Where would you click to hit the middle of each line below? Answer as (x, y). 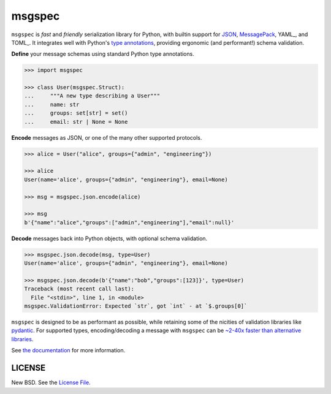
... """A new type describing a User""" (92, 96)
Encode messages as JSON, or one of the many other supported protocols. (107, 137)
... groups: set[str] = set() (76, 113)
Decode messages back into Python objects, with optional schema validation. (109, 238)
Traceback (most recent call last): (79, 289)
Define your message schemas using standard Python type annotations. (103, 54)
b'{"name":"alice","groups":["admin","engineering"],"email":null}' (129, 222)
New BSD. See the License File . (51, 382)
